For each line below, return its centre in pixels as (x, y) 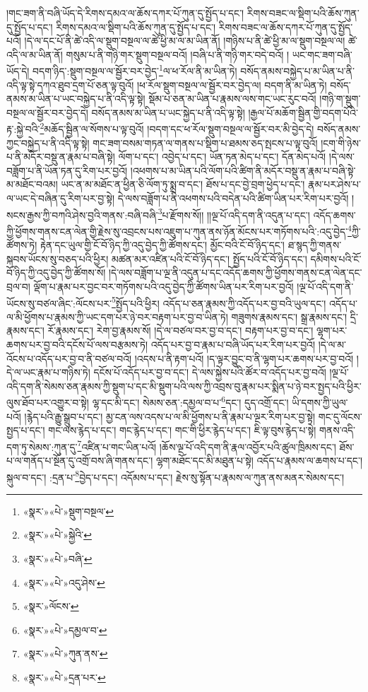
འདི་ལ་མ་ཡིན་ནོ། (35, 54)
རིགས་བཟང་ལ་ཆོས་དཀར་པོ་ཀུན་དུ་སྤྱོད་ (286, 27)
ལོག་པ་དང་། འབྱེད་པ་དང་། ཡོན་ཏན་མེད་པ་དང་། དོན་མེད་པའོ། (222, 157)
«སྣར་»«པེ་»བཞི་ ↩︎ (58, 559)
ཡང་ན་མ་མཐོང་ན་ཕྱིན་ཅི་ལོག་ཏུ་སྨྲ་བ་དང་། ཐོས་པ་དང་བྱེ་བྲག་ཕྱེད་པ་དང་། (183, 184)
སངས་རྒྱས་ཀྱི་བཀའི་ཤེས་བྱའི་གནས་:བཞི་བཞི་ (82, 215)
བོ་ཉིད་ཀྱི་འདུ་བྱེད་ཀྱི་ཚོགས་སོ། (56, 272)
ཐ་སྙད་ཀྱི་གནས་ (315, 245)
